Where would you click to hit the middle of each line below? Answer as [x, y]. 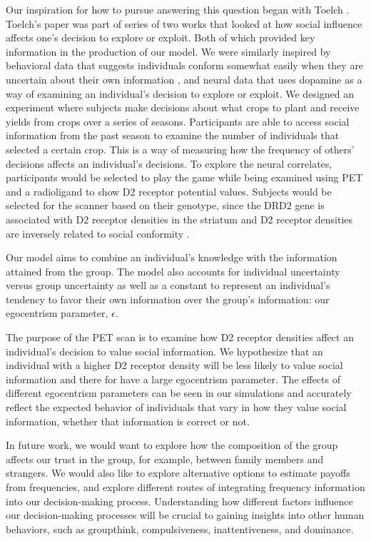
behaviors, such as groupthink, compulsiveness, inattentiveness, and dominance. [180, 529]
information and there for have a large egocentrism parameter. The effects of [173, 379]
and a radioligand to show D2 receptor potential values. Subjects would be [169, 191]
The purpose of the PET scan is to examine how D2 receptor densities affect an [180, 337]
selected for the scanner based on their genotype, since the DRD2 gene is [165, 205]
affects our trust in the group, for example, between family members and [165, 459]
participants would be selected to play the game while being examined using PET [184, 177]
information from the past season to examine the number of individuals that [173, 135]
